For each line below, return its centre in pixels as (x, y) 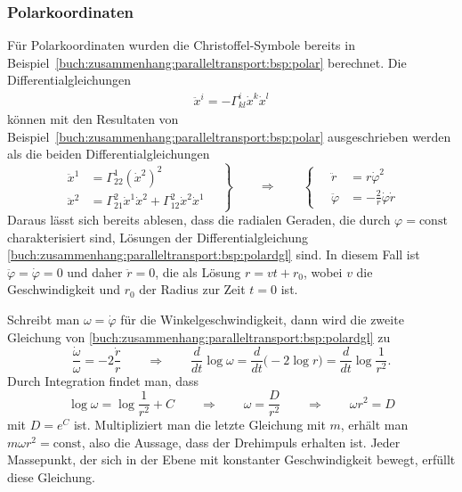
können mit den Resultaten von (93, 118)
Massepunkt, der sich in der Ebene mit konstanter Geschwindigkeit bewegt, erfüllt (231, 459)
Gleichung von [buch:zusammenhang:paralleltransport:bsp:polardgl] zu (199, 336)
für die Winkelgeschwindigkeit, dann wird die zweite (262, 319)
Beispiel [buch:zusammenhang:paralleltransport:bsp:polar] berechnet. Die (207, 62)
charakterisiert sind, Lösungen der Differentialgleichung (158, 237)
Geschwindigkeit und (64, 289)
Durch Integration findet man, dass (103, 381)
